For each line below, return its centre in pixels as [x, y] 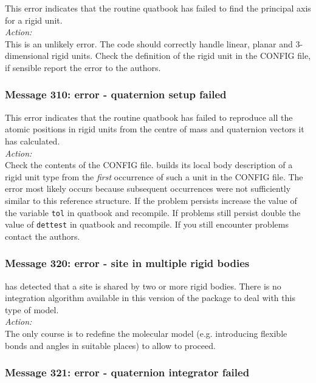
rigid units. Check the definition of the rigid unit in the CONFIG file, [181, 56]
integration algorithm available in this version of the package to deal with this [150, 298]
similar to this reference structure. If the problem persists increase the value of [151, 200]
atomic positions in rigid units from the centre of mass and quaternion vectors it [155, 129]
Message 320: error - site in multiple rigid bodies [127, 263]
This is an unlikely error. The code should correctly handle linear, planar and [149, 43]
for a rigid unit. [34, 20]
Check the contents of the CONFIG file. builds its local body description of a [149, 165]
